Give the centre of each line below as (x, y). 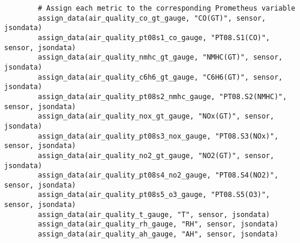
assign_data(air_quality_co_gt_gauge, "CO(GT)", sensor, (152, 18)
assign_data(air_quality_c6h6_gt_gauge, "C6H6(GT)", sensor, (160, 77)
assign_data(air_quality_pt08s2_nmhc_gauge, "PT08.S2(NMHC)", (162, 96)
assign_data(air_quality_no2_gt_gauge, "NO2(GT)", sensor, (156, 155)
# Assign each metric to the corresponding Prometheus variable (167, 8)
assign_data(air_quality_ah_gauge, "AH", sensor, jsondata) (158, 234)
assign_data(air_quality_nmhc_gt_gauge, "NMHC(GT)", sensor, (160, 58)
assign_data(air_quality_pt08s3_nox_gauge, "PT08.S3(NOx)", (158, 136)
